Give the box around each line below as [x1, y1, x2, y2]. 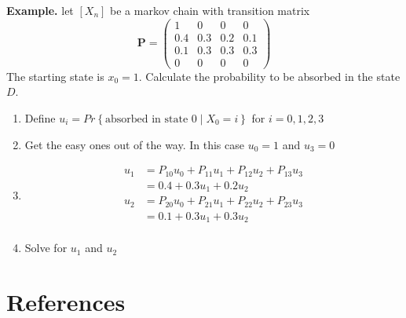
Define [24, 109, 56, 126]
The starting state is [6, 68, 104, 84]
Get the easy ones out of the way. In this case [24, 136, 244, 152]
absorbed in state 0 [104, 113, 197, 125]
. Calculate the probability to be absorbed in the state [138, 68, 401, 84]
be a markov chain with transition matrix [110, 2, 310, 18]
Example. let [6, 2, 74, 18]
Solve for [24, 239, 68, 256]
